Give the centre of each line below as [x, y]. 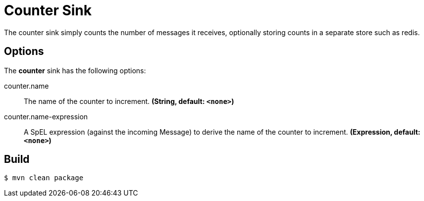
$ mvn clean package [44, 178]
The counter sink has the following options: [75, 70]
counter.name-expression [46, 116]
